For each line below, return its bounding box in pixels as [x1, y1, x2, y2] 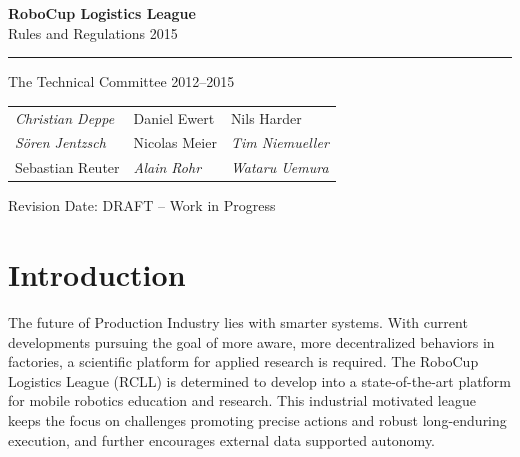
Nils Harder [230, 107, 302, 128]
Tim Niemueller [230, 132, 329, 153]
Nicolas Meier [133, 132, 217, 153]
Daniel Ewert [133, 107, 215, 128]
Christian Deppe [15, 107, 115, 128]
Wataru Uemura [230, 157, 329, 178]
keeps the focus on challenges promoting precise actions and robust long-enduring [8, 410, 507, 430]
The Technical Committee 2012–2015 [8, 71, 235, 92]
